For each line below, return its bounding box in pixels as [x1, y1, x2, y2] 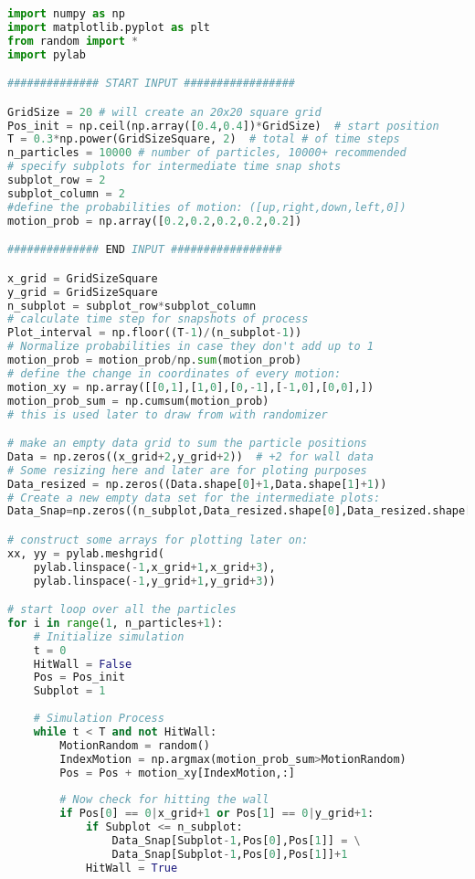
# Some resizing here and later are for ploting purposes [7, 463, 367, 477]
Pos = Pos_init [33, 671, 125, 684]
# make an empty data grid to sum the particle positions [7, 437, 367, 450]
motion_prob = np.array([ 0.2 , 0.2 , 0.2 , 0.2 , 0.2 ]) [7, 214, 302, 228]
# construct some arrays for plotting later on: [7, 533, 309, 546]
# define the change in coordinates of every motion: [7, 366, 342, 380]
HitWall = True [85, 861, 178, 874]
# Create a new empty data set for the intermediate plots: [7, 491, 381, 504]
